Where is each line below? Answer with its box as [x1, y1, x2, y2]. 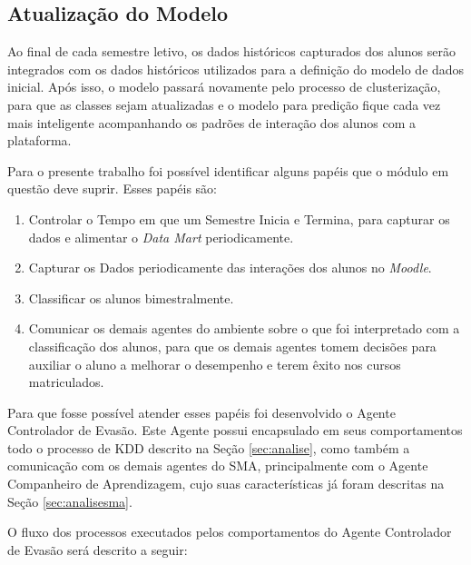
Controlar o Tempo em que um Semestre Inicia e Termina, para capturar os [28, 209, 450, 228]
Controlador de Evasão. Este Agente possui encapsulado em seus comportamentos [7, 421, 463, 440]
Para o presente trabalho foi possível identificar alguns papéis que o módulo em [7, 161, 449, 180]
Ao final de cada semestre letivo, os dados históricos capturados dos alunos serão [7, 42, 456, 61]
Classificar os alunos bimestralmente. [28, 288, 234, 307]
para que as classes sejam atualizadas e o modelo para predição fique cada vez [7, 94, 441, 114]
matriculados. [28, 372, 104, 392]
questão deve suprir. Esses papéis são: [7, 179, 218, 198]
